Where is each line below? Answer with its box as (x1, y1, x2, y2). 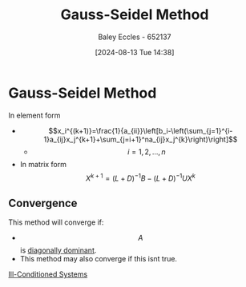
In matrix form (19, 159, 67, 169)
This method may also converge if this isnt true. (19, 254, 178, 264)
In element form (8, 110, 61, 120)
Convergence (8, 196, 78, 209)
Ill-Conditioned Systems (8, 269, 88, 279)
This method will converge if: (8, 217, 104, 227)
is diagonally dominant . (19, 245, 97, 255)
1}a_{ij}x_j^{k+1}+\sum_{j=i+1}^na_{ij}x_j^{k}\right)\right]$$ (43, 134, 238, 144)
